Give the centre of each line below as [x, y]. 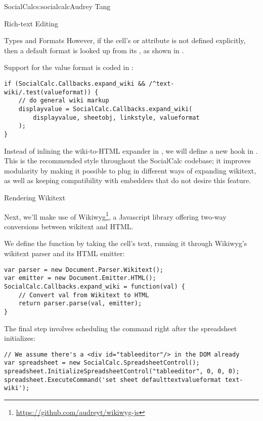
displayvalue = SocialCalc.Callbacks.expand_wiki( [105, 109]
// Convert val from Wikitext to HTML [84, 295]
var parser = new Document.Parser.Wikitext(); [84, 270]
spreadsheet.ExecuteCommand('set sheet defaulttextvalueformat [113, 380]
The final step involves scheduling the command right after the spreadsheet [121, 328]
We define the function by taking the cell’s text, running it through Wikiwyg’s [126, 243]
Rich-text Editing [31, 23]
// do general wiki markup [64, 101]
